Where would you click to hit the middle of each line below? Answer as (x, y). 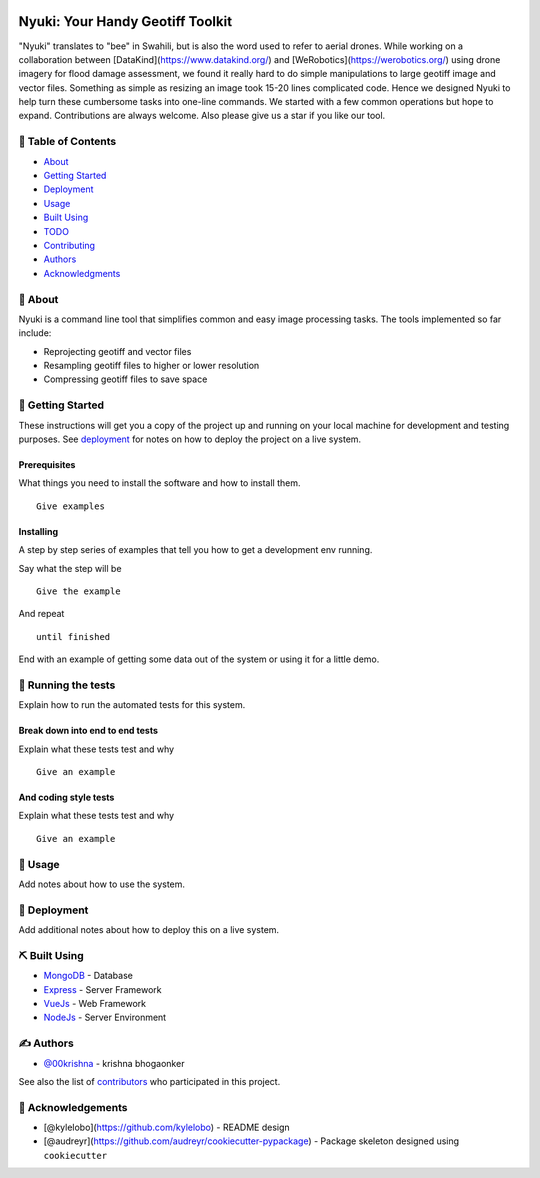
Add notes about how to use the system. (101, 884)
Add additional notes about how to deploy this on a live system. (149, 930)
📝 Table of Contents (67, 142)
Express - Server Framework (102, 989)
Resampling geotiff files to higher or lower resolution (151, 366)
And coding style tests (66, 797)
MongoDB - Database (88, 976)
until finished (73, 636)
